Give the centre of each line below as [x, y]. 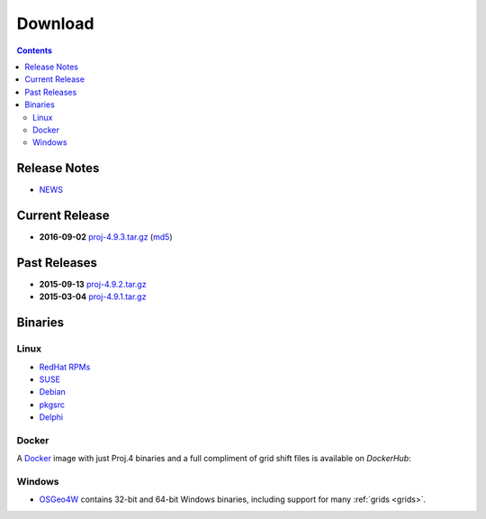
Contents [35, 50]
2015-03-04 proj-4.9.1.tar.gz [93, 296]
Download [55, 23]
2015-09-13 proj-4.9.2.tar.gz [93, 284]
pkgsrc [52, 405]
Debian [53, 392]
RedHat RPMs [65, 367]
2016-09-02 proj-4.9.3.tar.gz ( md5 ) [106, 237]
